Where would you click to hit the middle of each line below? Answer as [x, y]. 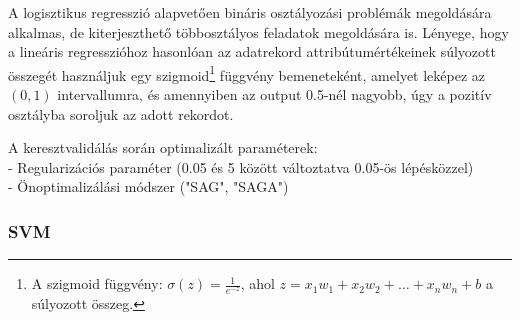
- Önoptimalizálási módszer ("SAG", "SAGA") [148, 186]
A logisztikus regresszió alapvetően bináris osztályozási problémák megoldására [250, 12]
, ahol [257, 283]
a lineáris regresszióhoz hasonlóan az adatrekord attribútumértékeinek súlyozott [252, 51]
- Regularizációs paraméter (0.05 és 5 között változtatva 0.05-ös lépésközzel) [241, 166]
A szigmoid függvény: [97, 283]
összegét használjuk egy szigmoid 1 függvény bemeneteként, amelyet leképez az [247, 73]
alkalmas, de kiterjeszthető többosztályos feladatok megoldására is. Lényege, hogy [258, 31]
